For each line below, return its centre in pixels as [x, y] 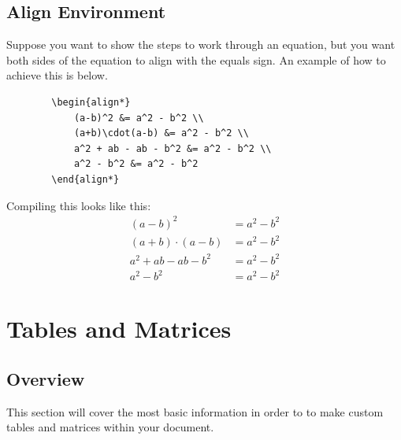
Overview [46, 379]
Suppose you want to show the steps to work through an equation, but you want [201, 44]
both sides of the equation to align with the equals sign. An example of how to [196, 59]
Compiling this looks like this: [79, 205]
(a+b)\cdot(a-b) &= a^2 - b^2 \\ [161, 133]
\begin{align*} [91, 102]
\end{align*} [85, 179]
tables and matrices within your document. [110, 427]
